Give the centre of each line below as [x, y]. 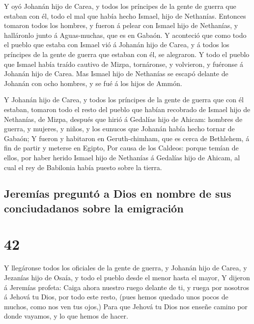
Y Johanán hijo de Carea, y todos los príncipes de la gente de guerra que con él [124, 100]
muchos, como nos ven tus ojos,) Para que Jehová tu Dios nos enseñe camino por [126, 306]
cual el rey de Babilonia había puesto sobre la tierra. [83, 167]
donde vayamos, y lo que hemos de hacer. [66, 316]
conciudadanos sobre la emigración [94, 208]
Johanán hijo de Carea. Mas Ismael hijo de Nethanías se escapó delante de [116, 74]
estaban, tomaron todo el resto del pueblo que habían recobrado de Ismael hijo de [127, 109]
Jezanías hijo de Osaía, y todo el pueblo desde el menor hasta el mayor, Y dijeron [127, 277]
